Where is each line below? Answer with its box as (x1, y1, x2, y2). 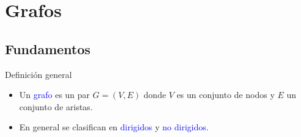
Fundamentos (5, 39, 91, 58)
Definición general (5, 68, 72, 80)
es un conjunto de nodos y (176, 88, 275, 101)
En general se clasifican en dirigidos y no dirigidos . (19, 121, 209, 133)
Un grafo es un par (19, 88, 90, 101)
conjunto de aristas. (19, 100, 93, 113)
